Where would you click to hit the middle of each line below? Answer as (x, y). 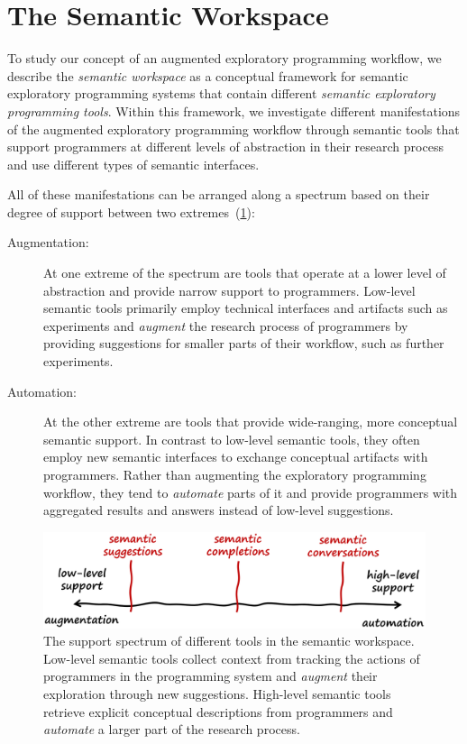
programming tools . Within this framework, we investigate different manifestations (234, 110)
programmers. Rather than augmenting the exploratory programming (235, 474)
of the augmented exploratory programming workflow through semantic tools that (233, 129)
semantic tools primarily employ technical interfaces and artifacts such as (246, 308)
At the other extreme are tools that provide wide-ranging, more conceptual (251, 422)
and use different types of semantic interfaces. (133, 164)
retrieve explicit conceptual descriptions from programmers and (218, 711)
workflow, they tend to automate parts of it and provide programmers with (251, 492)
